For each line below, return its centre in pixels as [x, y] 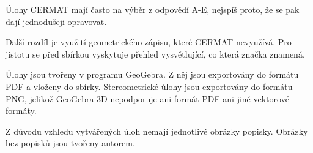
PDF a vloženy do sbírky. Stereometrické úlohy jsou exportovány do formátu [149, 86]
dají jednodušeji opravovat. [56, 21]
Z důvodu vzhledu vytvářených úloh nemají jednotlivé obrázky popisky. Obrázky [157, 131]
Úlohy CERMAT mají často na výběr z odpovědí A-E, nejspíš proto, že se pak [153, 9]
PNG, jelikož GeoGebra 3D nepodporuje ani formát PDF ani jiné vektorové [147, 98]
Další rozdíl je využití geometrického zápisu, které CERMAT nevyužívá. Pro [149, 42]
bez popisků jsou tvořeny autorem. [70, 143]
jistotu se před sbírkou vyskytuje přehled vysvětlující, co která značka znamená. [155, 54]
